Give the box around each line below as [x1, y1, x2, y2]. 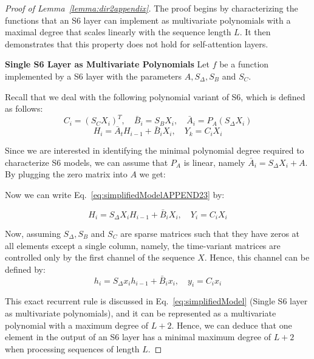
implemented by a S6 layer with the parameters [5, 69, 182, 82]
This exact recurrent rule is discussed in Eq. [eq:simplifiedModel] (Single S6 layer [5, 295, 308, 307]
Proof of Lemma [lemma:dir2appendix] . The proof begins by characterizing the [5, 2, 298, 14]
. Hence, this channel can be [204, 251, 310, 264]
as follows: [5, 102, 43, 115]
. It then [239, 26, 271, 38]
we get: [139, 168, 166, 180]
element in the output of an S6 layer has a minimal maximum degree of [5, 330, 271, 343]
